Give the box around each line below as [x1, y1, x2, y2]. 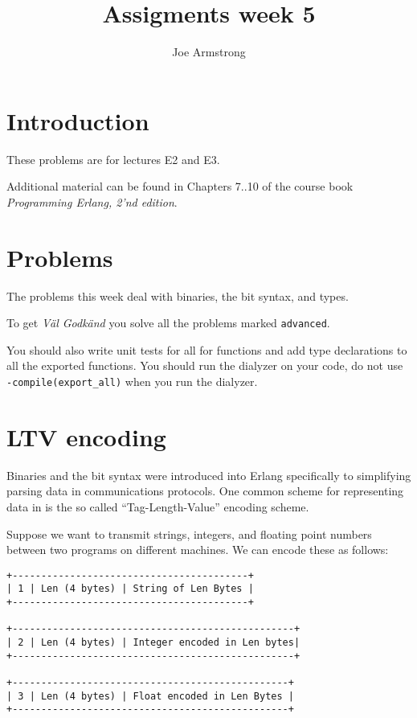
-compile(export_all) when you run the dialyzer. [6, 373, 258, 389]
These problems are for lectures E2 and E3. [6, 150, 220, 167]
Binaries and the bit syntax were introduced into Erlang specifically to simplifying [6, 466, 411, 483]
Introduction [6, 104, 149, 137]
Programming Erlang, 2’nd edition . [6, 193, 178, 210]
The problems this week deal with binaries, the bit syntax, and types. [6, 287, 349, 304]
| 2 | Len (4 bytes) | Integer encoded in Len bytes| [6, 637, 300, 649]
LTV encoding [6, 420, 166, 453]
